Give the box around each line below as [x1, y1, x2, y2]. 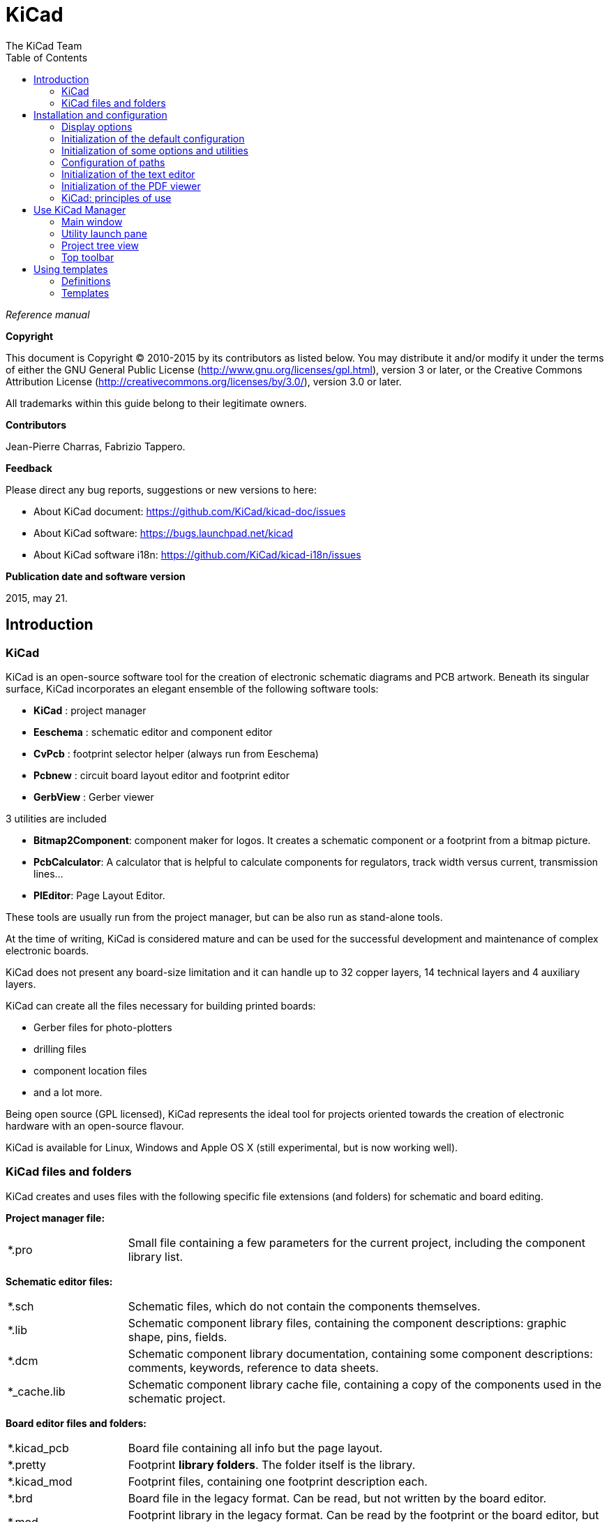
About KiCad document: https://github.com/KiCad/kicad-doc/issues [33, 505, 346, 517]
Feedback [6, 461, 52, 474]
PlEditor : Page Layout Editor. [33, 889, 165, 901]
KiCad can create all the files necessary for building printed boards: [6, 999, 316, 1012]
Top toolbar [61, 251, 114, 263]
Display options [61, 120, 133, 133]
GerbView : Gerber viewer [33, 790, 154, 803]
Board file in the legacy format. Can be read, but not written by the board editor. [128, 1491, 547, 1505]
